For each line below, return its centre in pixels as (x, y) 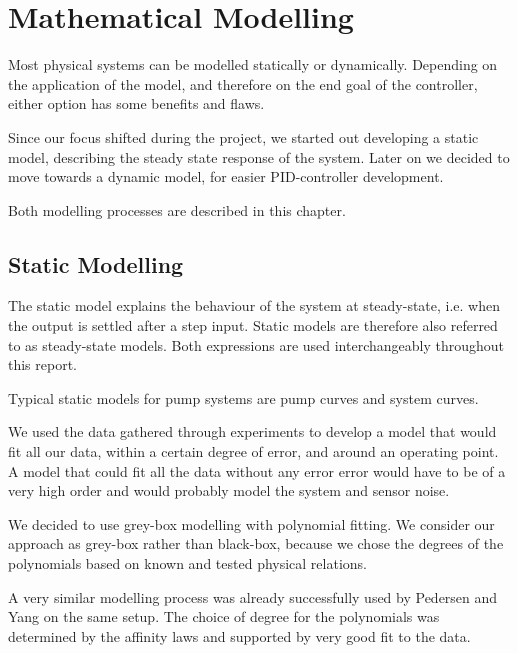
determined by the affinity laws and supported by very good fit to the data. (239, 635)
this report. (43, 364)
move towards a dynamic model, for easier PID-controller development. (226, 176)
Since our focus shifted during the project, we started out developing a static (243, 136)
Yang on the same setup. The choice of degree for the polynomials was (224, 616)
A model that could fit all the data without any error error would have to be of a (257, 470)
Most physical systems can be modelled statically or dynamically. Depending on (253, 64)
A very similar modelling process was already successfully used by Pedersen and (253, 596)
